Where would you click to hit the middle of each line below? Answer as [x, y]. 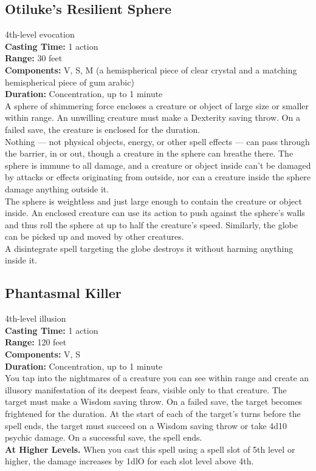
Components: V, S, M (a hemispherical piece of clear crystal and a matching [151, 69]
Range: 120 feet [36, 342]
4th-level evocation [40, 34]
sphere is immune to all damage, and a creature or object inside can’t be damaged [158, 165]
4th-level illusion [36, 318]
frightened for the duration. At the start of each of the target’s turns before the [153, 414]
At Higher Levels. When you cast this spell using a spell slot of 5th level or [150, 449]
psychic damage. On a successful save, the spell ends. [104, 437]
